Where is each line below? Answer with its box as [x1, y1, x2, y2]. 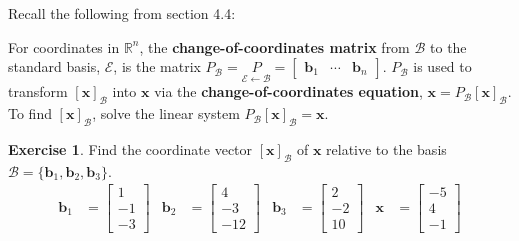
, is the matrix [113, 56, 201, 77]
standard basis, [8, 56, 101, 77]
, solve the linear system [92, 103, 240, 124]
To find [8, 103, 52, 124]
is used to [413, 56, 472, 77]
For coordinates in [8, 36, 120, 57]
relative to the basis [326, 139, 447, 159]
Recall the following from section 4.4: [8, 3, 236, 23]
